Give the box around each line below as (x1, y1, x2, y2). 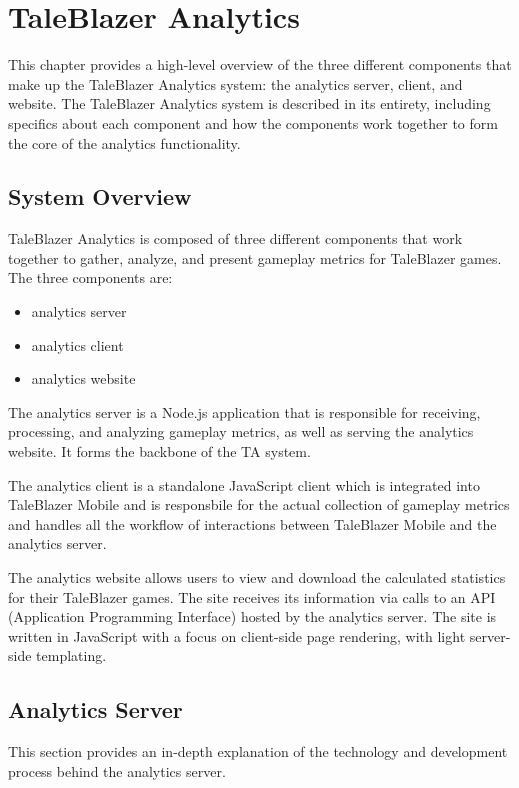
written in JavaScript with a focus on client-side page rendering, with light (8, 625, 466, 646)
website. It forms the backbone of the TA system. (8, 441, 311, 462)
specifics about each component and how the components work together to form (8, 112, 498, 133)
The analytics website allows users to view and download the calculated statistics (8, 567, 506, 588)
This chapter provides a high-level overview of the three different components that (8, 54, 512, 75)
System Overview (8, 181, 192, 212)
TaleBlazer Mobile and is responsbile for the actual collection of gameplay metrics (8, 494, 510, 515)
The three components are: (8, 267, 173, 288)
